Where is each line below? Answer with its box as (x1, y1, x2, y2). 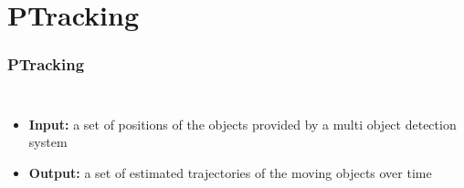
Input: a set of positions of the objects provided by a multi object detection (28, 114, 457, 133)
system (28, 132, 68, 151)
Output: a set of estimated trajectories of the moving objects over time (28, 162, 432, 182)
